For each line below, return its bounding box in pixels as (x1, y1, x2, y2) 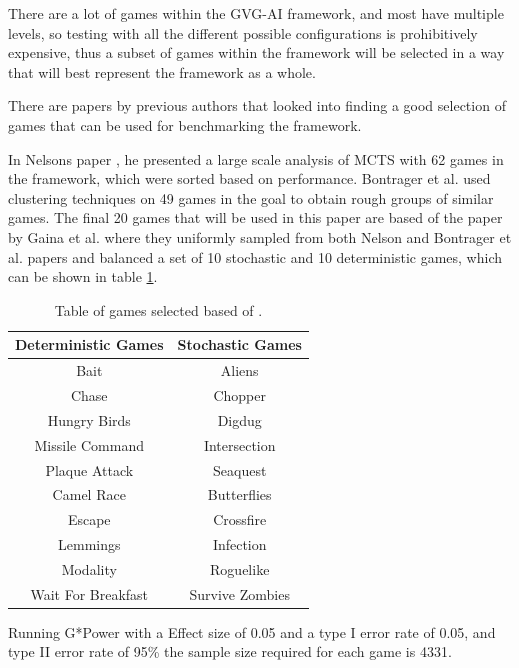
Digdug (217, 409, 262, 430)
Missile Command (34, 434, 144, 455)
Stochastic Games (177, 334, 302, 355)
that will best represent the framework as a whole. (8, 61, 316, 82)
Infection (212, 534, 267, 555)
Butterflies (207, 484, 272, 505)
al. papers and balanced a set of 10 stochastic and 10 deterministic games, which (8, 246, 503, 267)
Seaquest (213, 459, 267, 480)
